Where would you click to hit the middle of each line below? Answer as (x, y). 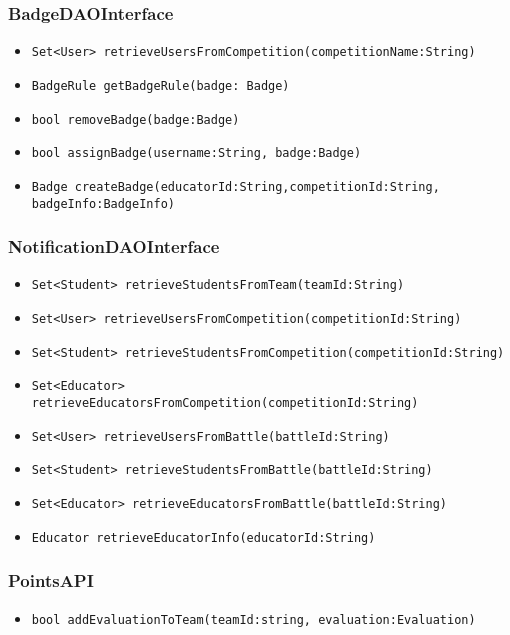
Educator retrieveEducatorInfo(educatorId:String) (203, 537)
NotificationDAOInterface (114, 246)
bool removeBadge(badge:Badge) (135, 119)
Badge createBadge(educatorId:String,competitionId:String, (235, 186)
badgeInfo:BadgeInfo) (103, 203)
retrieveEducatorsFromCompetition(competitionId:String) (225, 403)
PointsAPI (51, 580)
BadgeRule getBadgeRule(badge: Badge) (160, 85)
